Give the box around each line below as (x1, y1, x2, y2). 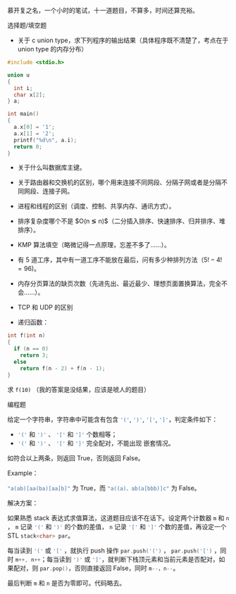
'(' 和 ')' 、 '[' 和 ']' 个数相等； (17, 430, 118, 438)
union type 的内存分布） (17, 45, 88, 53)
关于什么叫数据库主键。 (17, 163, 86, 172)
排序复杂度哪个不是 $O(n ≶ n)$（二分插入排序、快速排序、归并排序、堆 (17, 217, 225, 225)
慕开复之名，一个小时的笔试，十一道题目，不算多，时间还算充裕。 (7, 6, 199, 14)
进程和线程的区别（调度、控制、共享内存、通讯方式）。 (17, 202, 175, 210)
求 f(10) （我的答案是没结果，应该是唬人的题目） (7, 385, 150, 393)
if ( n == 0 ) (13, 346, 49, 353)
